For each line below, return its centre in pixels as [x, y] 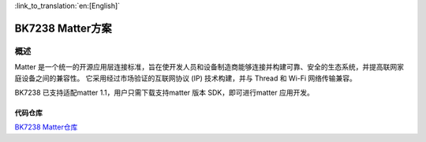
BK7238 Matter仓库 [46, 127]
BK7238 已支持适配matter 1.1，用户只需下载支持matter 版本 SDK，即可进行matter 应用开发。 [164, 92]
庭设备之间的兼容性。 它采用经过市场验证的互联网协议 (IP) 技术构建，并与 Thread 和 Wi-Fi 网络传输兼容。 [185, 78]
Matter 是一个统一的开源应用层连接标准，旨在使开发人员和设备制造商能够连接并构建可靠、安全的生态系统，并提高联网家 [209, 67]
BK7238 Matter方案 [63, 28]
